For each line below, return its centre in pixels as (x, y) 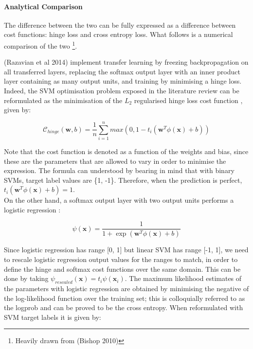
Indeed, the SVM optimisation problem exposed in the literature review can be (122, 91)
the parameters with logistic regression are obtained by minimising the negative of (126, 288)
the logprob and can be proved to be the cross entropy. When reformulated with (124, 307)
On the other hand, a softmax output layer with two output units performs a (119, 200)
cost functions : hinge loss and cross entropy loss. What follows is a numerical (118, 34)
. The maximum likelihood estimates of (183, 278)
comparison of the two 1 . (41, 45)
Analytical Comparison (43, 6)
